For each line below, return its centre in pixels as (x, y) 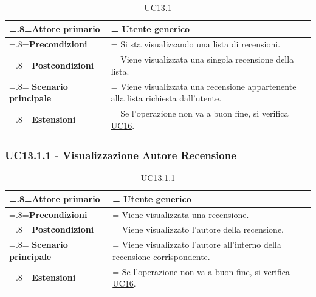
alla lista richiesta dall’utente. (166, 98)
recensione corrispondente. (161, 256)
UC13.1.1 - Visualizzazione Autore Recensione (121, 155)
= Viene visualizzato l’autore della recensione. (198, 229)
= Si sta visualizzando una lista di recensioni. (196, 44)
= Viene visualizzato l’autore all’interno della (197, 244)
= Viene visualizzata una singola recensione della (202, 59)
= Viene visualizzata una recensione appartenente (204, 86)
